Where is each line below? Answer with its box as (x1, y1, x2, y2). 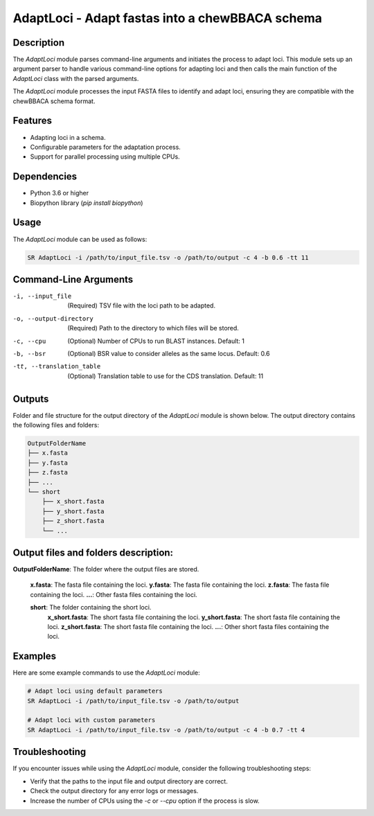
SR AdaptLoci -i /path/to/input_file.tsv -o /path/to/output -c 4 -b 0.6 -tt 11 (27, 254, 309, 261)
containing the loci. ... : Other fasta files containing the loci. (30, 590, 197, 598)
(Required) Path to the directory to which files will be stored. (67, 324, 239, 332)
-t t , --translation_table (12, 362, 101, 371)
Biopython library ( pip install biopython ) (30, 198, 143, 207)
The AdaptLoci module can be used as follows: (12, 235, 148, 243)
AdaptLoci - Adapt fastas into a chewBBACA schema (12, 10, 322, 26)
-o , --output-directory (12, 314, 93, 322)
